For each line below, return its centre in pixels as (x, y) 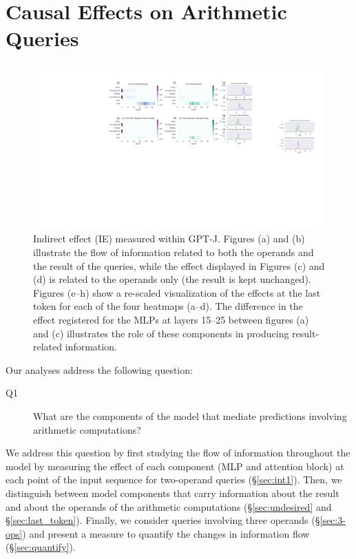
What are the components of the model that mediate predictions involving (190, 415)
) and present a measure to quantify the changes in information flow (166, 533)
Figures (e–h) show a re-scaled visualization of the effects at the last (177, 292)
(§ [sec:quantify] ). (41, 547)
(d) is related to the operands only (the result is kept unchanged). (172, 279)
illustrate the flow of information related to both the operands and (174, 252)
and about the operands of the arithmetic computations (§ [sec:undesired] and (169, 506)
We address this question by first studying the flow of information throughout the (178, 453)
